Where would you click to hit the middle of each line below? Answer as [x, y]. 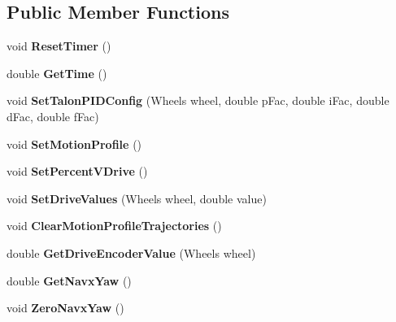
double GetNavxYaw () [69, 280]
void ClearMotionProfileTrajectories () [114, 226]
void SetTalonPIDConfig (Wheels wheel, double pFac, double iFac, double [198, 100]
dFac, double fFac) [53, 116]
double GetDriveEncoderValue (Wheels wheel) [131, 252]
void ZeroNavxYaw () [65, 308]
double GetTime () [57, 73]
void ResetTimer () [59, 46]
